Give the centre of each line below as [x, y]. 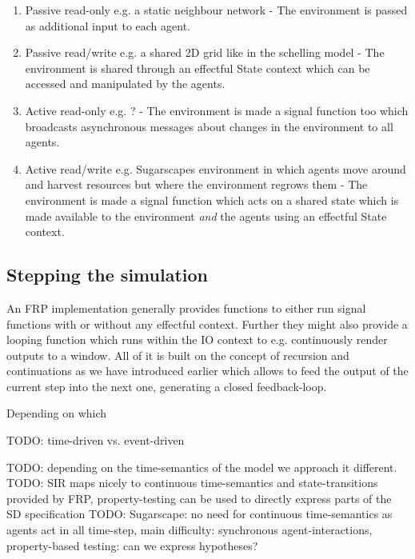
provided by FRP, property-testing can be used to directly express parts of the [199, 498]
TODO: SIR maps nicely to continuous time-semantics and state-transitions [192, 483]
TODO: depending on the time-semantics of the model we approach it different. [202, 467]
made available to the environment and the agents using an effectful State [206, 216]
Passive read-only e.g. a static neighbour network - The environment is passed [216, 10]
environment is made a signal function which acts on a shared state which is [212, 200]
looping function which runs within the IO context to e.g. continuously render [197, 339]
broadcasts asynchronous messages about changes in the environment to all [209, 126]
